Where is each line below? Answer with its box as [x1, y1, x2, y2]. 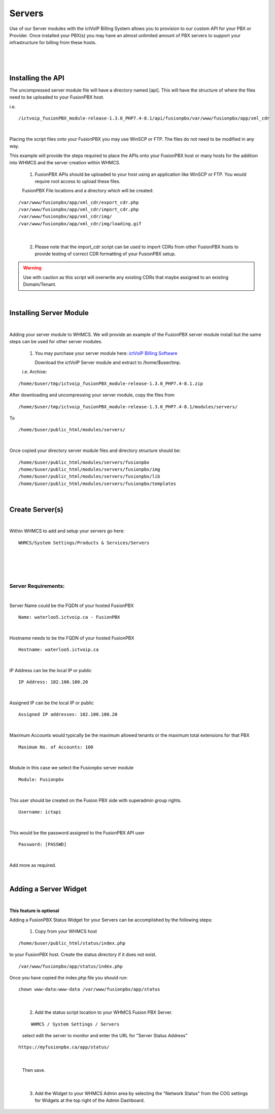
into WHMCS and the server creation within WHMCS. [9, 160, 121, 166]
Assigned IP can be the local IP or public [9, 700, 94, 706]
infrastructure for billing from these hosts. [9, 40, 97, 46]
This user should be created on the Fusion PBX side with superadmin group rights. [9, 797, 182, 803]
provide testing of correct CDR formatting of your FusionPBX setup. [35, 251, 176, 257]
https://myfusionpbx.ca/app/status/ [18, 1044, 110, 1050]
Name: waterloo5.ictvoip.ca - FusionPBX [18, 614, 120, 620]
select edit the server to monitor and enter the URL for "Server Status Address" [22, 1032, 188, 1038]
